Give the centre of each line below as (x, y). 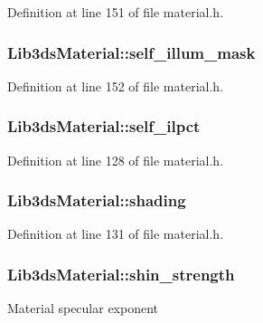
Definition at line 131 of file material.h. (116, 234)
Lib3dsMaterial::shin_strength (121, 274)
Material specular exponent (83, 308)
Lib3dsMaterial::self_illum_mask (131, 52)
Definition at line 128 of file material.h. (116, 160)
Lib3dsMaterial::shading (97, 200)
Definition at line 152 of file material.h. (116, 85)
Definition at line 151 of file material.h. (116, 12)
